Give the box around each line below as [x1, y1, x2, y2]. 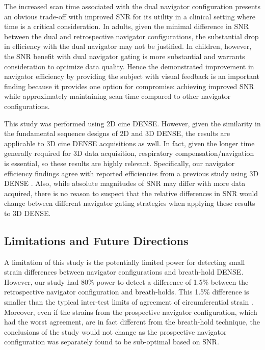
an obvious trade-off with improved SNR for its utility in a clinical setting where [4, 11, 255, 21]
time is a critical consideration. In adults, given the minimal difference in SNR [4, 21, 249, 32]
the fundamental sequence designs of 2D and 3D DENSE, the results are [4, 128, 230, 139]
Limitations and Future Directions [4, 232, 189, 248]
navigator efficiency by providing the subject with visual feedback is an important [4, 71, 259, 82]
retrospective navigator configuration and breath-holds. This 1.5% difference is [4, 286, 249, 297]
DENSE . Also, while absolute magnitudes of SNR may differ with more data [4, 178, 246, 189]
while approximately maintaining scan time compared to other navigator [4, 91, 231, 101]
